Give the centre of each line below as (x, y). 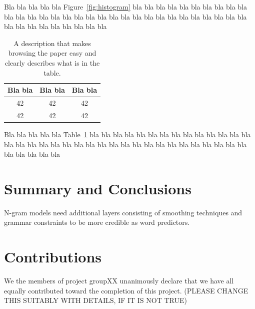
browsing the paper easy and (52, 53)
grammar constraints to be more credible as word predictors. (97, 222)
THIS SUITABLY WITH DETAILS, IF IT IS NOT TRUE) (95, 300)
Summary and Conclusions (98, 188)
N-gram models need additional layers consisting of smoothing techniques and (123, 212)
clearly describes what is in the (52, 62)
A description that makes (52, 43)
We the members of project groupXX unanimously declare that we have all (119, 281)
